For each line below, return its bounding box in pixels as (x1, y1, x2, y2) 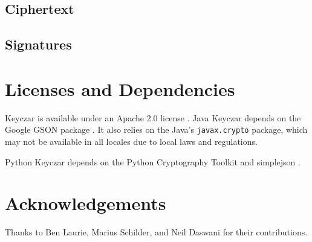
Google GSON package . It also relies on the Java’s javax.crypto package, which (5, 123, 308, 136)
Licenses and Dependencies (5, 76, 235, 101)
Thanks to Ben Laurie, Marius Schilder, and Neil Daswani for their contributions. (5, 226, 308, 238)
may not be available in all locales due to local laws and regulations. (5, 135, 258, 147)
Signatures (5, 35, 72, 54)
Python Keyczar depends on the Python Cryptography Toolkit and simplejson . (5, 155, 301, 168)
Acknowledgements (5, 191, 166, 215)
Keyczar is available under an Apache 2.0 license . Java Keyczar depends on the (5, 111, 301, 124)
